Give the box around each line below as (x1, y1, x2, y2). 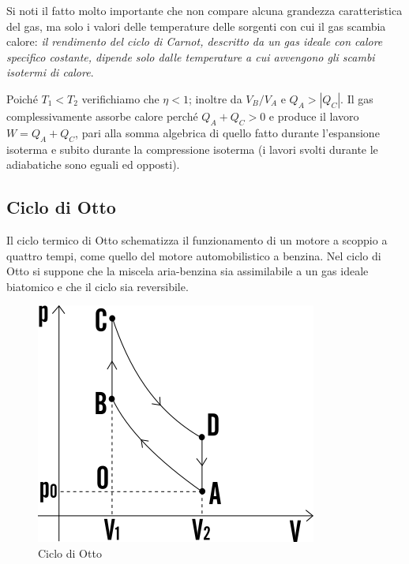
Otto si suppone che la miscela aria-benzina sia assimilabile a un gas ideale (6, 263, 369, 279)
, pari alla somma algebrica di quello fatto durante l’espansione (75, 124, 380, 140)
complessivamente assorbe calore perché (6, 107, 198, 124)
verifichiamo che (81, 90, 159, 106)
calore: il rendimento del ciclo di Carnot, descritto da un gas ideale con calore (6, 33, 383, 50)
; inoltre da (188, 90, 242, 106)
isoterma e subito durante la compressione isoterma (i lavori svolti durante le (6, 140, 378, 157)
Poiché (6, 90, 38, 106)
